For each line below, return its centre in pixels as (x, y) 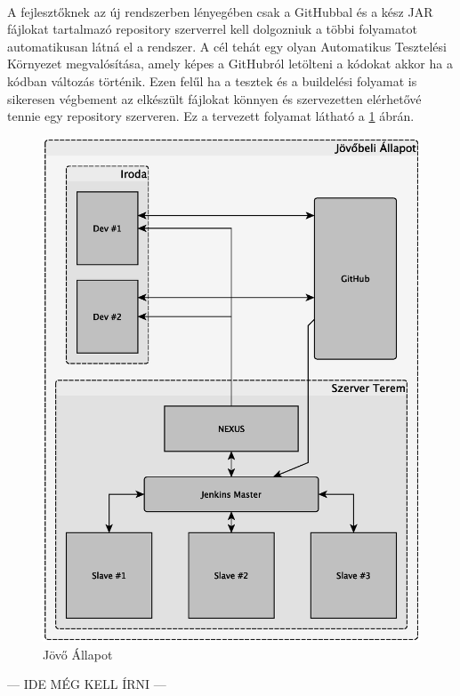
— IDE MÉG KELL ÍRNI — (87, 684)
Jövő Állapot (78, 654)
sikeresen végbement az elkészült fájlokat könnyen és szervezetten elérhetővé (214, 98)
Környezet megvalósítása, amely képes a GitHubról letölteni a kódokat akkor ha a (230, 64)
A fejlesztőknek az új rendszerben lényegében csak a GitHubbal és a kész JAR (220, 11)
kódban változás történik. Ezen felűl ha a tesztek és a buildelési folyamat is (212, 80)
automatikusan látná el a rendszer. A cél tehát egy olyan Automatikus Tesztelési (227, 46)
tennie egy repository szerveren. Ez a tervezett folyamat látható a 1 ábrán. (211, 116)
